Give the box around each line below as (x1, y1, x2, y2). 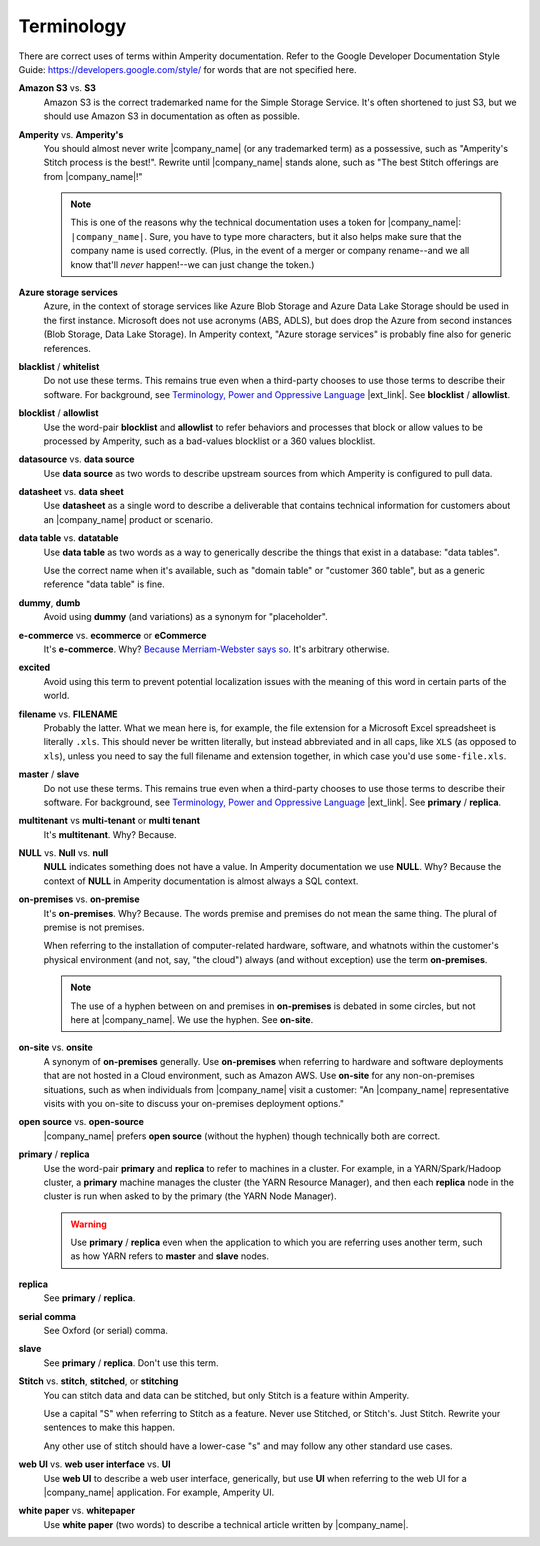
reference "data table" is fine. (43, 578, 165, 590)
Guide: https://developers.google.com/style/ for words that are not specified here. (18, 63, 357, 75)
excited (18, 661, 51, 674)
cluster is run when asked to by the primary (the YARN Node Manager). (43, 1190, 337, 1202)
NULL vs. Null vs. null (18, 847, 109, 859)
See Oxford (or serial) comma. (43, 1325, 169, 1337)
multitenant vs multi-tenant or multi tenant (18, 815, 200, 827)
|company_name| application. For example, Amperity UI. (43, 1486, 275, 1498)
